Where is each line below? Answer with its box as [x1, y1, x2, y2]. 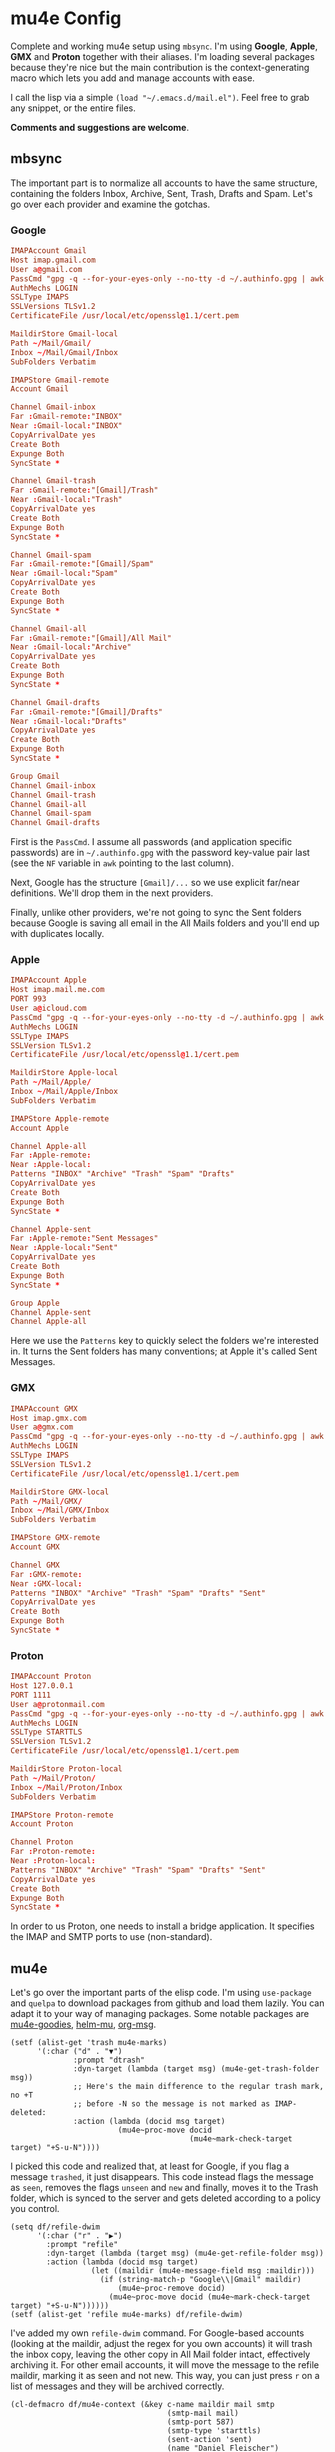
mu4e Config [10, 7, 122, 30]
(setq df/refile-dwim [10, 2222, 101, 2232]
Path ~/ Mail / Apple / [10, 1077, 92, 1087]
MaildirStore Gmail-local [10, 329, 118, 339]
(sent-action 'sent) [166, 2435, 253, 2445]
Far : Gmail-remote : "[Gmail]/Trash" [10, 485, 159, 496]
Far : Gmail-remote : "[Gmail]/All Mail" [10, 633, 172, 643]
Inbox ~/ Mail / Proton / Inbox [10, 1782, 123, 1792]
